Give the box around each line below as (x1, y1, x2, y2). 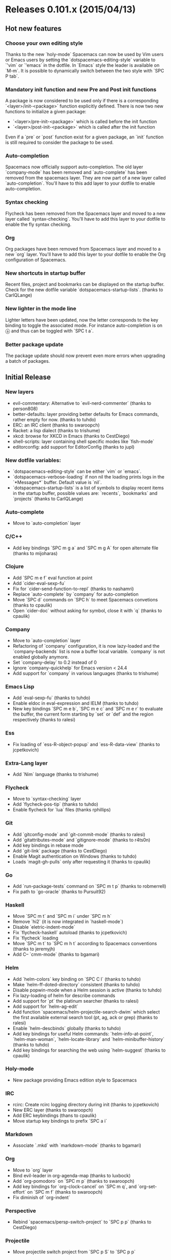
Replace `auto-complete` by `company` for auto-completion (12, 591, 139, 597)
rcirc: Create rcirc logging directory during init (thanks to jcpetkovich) (12, 1102, 159, 1108)
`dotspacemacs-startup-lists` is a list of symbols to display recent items (12, 485, 164, 491)
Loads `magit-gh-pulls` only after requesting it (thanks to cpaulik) (12, 858, 151, 865)
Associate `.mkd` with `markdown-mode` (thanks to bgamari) (12, 1142, 142, 1148)
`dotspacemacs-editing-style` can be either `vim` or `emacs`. (12, 468, 142, 474)
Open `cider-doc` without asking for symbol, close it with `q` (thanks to (12, 607, 162, 613)
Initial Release (5, 373, 51, 382)
